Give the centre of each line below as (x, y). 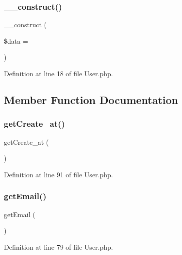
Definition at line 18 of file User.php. (58, 73)
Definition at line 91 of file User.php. (58, 174)
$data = (16, 41)
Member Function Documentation (91, 99)
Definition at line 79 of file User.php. (58, 246)
